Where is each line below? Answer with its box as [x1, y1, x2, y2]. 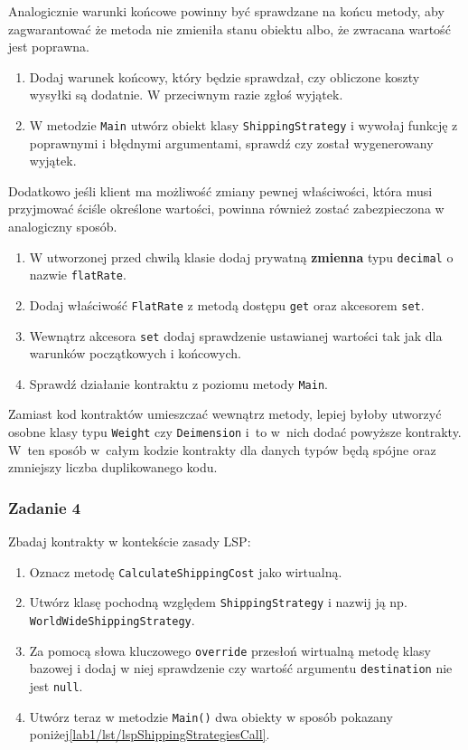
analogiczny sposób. [8, 217, 117, 235]
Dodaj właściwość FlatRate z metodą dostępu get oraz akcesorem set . [29, 295, 425, 314]
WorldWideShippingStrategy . [29, 611, 195, 630]
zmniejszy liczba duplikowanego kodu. [8, 458, 218, 477]
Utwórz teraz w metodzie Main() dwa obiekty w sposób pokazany [29, 707, 393, 726]
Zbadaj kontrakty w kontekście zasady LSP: [8, 532, 251, 551]
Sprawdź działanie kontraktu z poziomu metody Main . [29, 374, 328, 393]
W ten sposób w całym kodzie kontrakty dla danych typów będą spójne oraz [8, 440, 436, 459]
